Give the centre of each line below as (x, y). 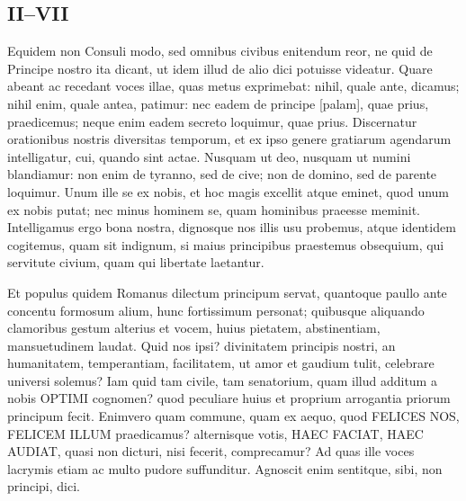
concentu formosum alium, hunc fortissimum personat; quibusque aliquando (216, 310)
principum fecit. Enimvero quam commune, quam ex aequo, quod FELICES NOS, (233, 416)
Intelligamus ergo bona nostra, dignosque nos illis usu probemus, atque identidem (232, 227)
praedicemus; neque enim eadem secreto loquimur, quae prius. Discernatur (212, 121)
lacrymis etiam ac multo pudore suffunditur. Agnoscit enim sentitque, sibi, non (225, 468)
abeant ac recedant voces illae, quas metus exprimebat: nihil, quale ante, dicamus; (233, 86)
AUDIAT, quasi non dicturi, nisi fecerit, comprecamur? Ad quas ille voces (211, 451)
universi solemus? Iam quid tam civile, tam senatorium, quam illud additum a (222, 380)
